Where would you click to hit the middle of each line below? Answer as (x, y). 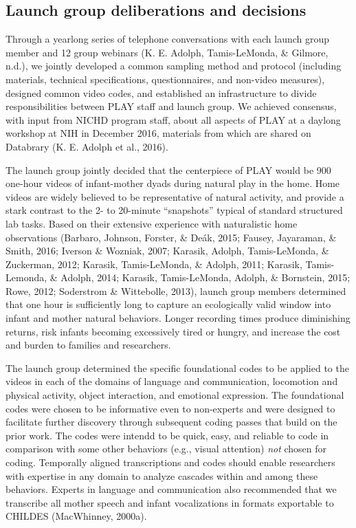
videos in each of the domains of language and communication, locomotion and (172, 381)
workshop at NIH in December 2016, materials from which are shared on (158, 133)
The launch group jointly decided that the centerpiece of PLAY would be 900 (168, 169)
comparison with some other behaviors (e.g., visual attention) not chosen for (166, 449)
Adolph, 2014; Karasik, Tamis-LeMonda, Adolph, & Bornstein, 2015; (205, 277)
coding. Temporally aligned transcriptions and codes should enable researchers (170, 462)
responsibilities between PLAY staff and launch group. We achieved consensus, (171, 106)
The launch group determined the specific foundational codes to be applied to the (177, 367)
